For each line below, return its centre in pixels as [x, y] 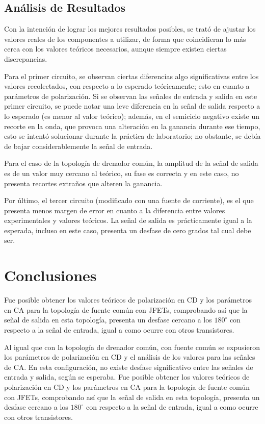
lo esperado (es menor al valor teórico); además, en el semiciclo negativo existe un [132, 116]
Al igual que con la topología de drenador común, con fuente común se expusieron [132, 347]
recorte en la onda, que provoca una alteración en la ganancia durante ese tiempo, [132, 126]
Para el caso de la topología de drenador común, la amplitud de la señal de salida [131, 163]
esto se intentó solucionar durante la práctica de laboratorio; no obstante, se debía [132, 136]
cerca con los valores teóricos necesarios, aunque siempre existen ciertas [115, 49]
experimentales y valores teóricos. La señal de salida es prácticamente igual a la [128, 220]
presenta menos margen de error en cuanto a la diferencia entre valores [115, 210]
